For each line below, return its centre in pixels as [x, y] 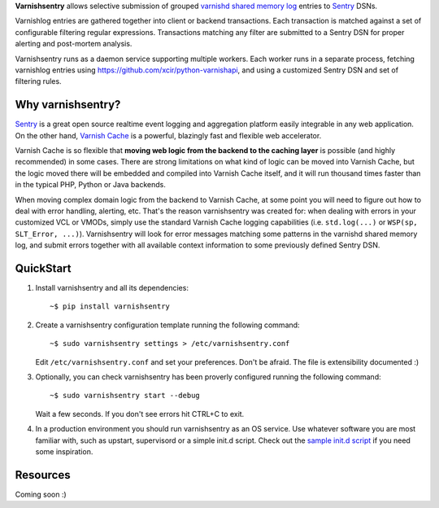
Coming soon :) [41, 494]
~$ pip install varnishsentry [110, 307]
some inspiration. [64, 451]
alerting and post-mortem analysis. [74, 44]
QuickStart [43, 268]
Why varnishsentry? [68, 105]
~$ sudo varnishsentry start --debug [125, 396]
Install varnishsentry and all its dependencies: [112, 288]
